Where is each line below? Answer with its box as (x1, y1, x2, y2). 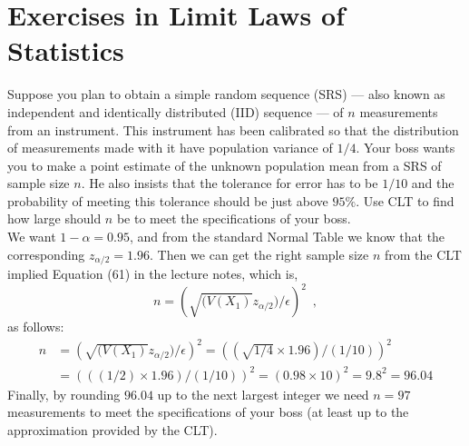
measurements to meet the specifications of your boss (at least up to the (7, 402, 409, 421)
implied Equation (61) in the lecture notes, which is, (7, 264, 298, 283)
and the (411, 173, 454, 193)
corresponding (7, 244, 85, 263)
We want (7, 227, 56, 246)
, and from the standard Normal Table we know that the (129, 227, 445, 246)
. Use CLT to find (356, 191, 454, 210)
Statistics (7, 32, 124, 69)
